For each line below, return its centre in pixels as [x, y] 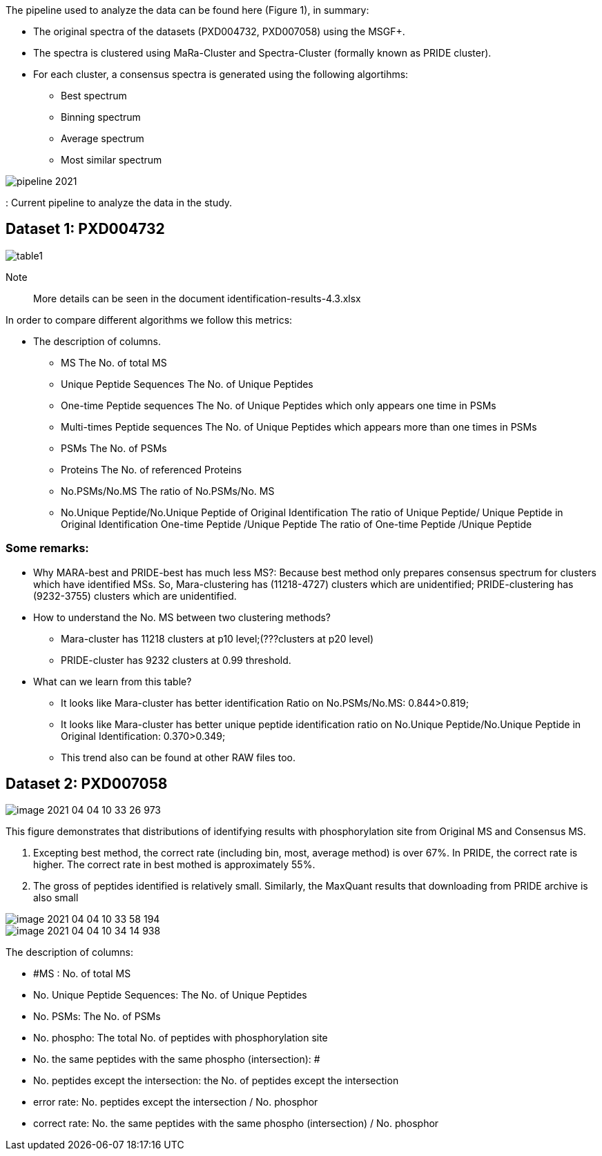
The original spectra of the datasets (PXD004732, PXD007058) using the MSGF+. [219, 31]
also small [56, 898]
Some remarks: [47, 548]
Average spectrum [103, 138]
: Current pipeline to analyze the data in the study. [119, 203]
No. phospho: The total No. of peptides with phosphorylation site [181, 1038]
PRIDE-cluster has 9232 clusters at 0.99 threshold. [176, 660]
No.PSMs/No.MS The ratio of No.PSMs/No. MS [168, 491]
